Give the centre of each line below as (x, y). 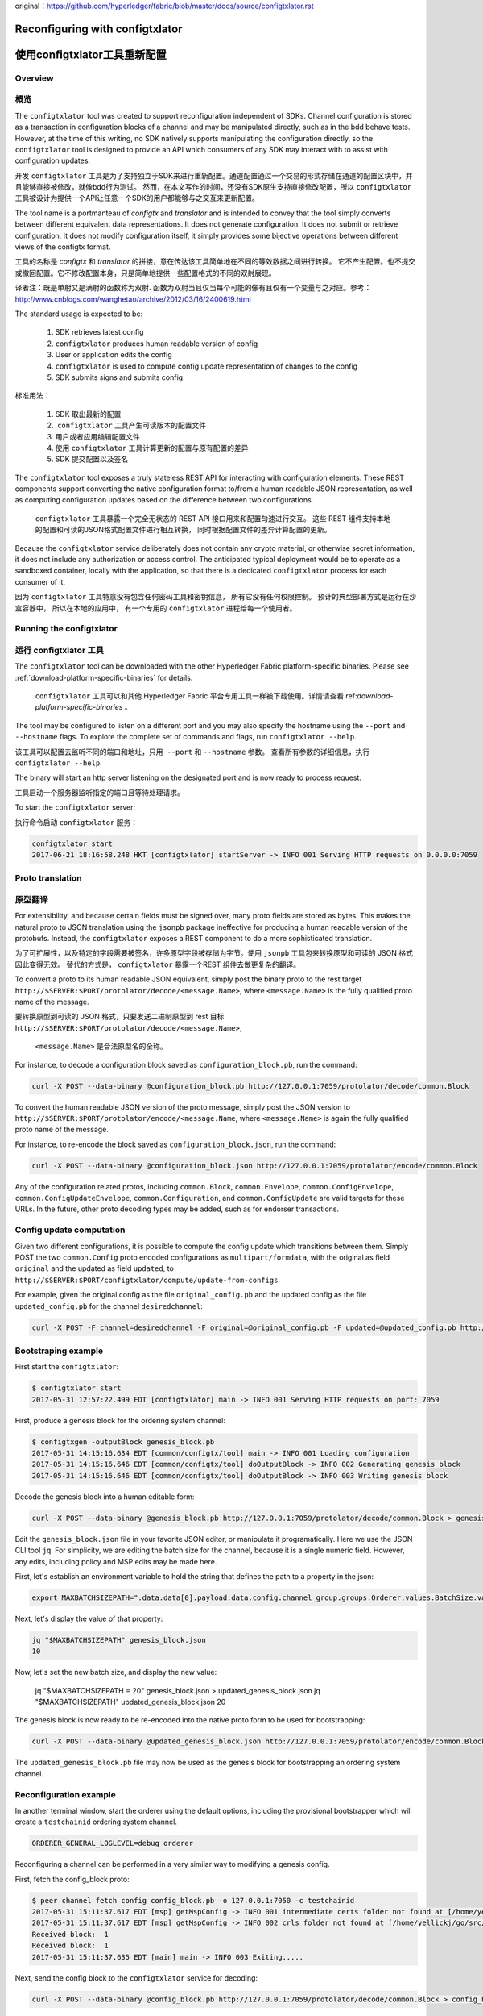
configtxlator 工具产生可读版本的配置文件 (132, 425)
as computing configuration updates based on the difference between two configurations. (164, 500)
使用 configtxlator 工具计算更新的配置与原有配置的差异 (152, 448)
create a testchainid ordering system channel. (96, 1822)
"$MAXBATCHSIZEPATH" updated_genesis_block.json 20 (130, 1702)
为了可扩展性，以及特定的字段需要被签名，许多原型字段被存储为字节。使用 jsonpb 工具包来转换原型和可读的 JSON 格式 (214, 953)
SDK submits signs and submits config (119, 377)
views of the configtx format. (63, 247)
